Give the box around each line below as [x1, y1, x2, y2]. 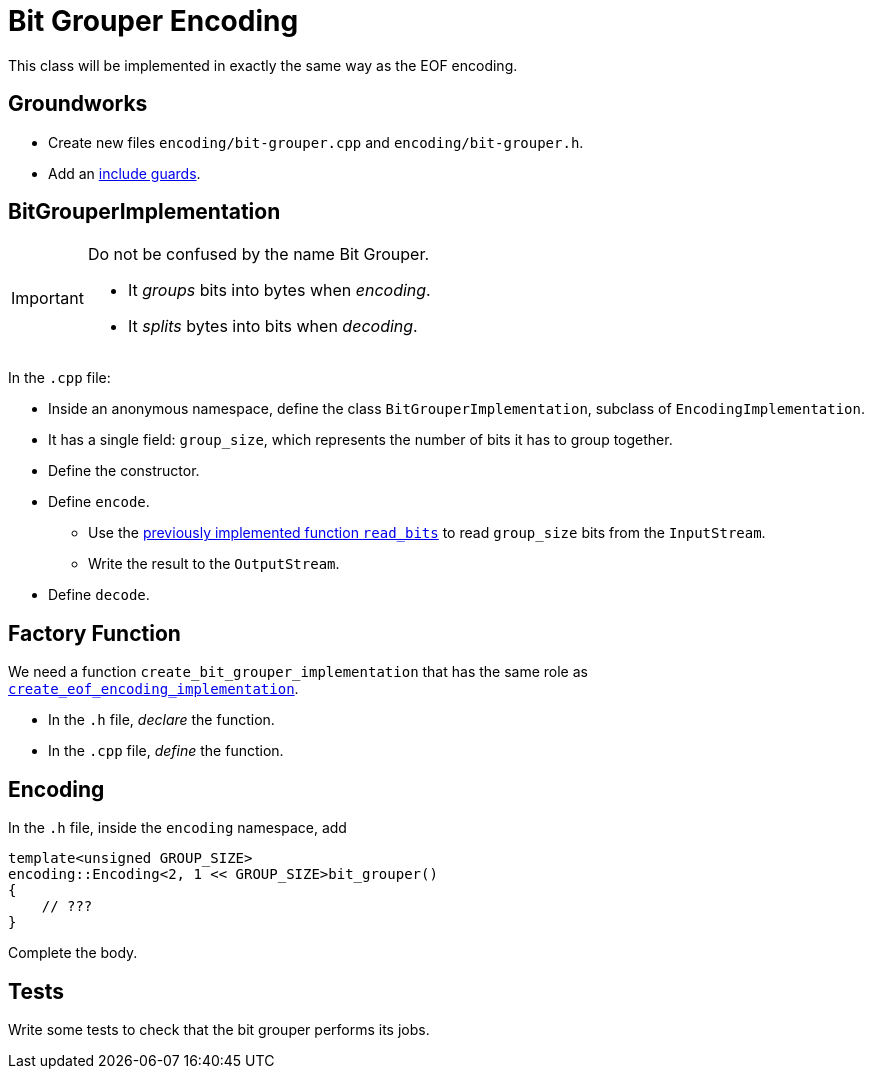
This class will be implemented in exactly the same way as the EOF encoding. [8, 56, 518, 74]
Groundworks [8, 91, 148, 117]
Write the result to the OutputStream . [88, 555, 340, 573]
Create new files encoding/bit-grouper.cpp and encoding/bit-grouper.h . [48, 133, 584, 151]
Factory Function [8, 620, 181, 646]
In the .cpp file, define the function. [48, 742, 284, 760]
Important [11, 288, 84, 309]
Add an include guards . [48, 164, 201, 182]
